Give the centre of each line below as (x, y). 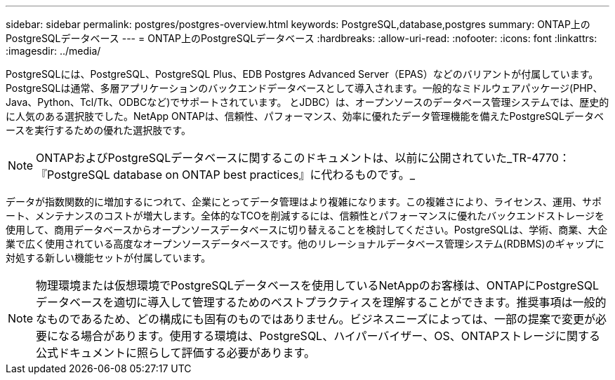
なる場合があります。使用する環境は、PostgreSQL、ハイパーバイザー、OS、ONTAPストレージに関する (329, 336)
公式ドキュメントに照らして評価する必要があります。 (176, 353)
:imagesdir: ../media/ (53, 51)
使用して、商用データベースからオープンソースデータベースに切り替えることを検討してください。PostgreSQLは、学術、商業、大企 (307, 230)
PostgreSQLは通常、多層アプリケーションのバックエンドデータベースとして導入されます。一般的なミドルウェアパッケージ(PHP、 (304, 88)
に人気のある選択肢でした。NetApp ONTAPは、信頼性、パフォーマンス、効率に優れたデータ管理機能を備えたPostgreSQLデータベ (305, 116)
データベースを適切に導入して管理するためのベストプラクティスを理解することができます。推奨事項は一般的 (321, 302)
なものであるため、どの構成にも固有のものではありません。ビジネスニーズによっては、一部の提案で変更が (316, 319)
